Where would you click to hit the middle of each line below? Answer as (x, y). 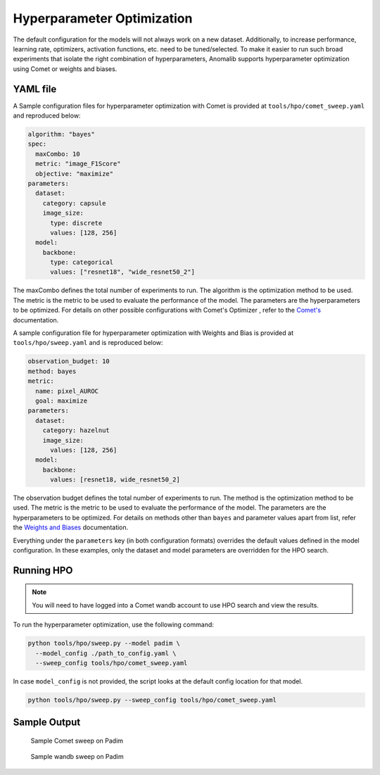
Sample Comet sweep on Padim (77, 741)
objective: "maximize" (75, 174)
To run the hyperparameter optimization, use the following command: (114, 625)
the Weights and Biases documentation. (71, 527)
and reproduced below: (47, 115)
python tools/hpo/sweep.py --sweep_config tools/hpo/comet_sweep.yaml (152, 700)
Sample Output (47, 723)
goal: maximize (62, 401)
